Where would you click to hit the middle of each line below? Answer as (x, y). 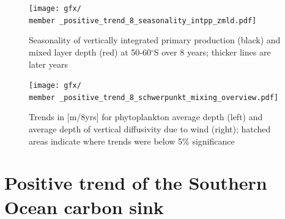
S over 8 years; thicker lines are (212, 52)
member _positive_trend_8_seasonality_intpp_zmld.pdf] (143, 20)
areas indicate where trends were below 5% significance (132, 141)
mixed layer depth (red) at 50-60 (90, 52)
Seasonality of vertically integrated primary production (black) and (155, 40)
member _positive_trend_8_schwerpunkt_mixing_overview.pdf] (154, 97)
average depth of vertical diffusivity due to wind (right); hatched (150, 129)
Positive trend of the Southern (136, 183)
